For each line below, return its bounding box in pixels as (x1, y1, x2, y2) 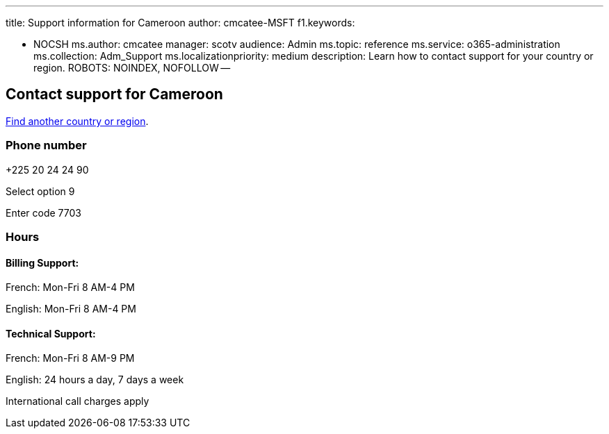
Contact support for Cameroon (6, 85, 223, 103)
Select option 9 (6, 185, 75, 197)
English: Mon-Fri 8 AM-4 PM (6, 303, 136, 315)
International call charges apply (6, 395, 149, 408)
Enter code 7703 (6, 206, 81, 219)
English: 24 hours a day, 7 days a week (6, 374, 184, 386)
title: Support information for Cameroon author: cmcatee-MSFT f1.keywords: (6, 17, 355, 28)
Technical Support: (6, 327, 96, 340)
